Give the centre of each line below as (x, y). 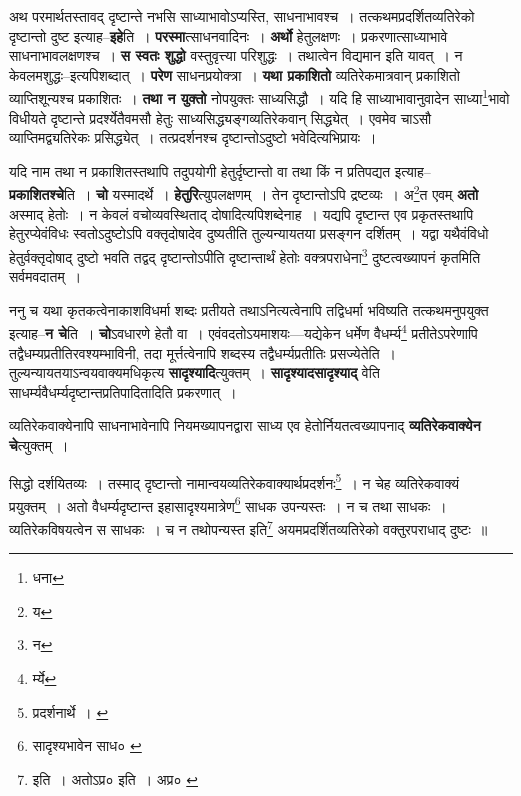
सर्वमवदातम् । (45, 276)
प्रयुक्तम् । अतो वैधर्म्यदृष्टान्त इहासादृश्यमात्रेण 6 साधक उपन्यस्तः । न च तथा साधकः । (228, 504)
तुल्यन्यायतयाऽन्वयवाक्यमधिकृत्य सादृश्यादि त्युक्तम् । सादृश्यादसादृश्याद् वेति (194, 372)
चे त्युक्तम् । (39, 444)
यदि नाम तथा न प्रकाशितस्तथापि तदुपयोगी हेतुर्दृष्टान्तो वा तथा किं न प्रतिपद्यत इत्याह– (220, 170)
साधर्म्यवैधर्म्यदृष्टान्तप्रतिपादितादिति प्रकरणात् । (123, 391)
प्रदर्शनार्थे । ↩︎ (70, 711)
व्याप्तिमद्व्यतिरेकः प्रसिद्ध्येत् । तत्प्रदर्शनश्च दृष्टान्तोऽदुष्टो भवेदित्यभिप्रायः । (193, 137)
